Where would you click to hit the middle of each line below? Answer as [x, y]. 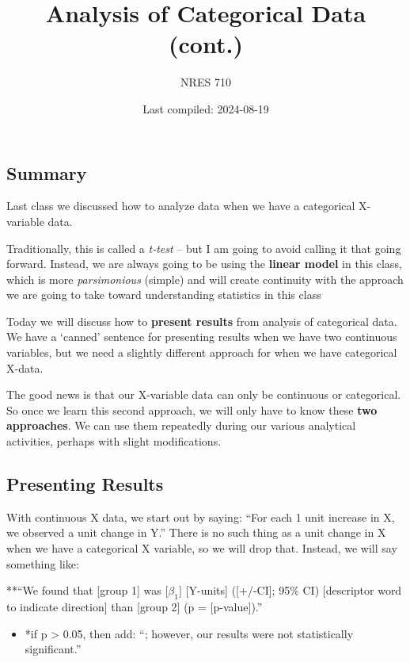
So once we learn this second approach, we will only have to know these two [192, 409]
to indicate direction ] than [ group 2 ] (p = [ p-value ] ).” [135, 607]
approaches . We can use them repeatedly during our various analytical [181, 425]
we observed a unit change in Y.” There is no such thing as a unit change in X [196, 532]
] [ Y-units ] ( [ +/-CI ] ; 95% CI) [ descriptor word [290, 590]
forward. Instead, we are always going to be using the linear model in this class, [204, 264]
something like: [43, 563]
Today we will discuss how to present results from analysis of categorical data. [202, 321]
